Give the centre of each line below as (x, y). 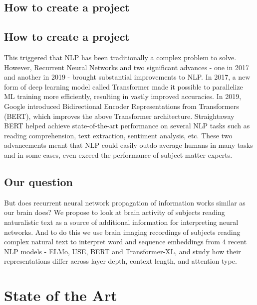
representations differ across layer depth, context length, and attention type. (121, 261)
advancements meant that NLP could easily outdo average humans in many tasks (128, 145)
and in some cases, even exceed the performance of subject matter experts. (118, 154)
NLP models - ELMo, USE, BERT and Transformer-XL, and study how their (123, 251)
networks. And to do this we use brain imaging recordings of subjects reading (122, 232)
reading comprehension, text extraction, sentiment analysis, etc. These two (118, 135)
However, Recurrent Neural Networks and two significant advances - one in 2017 (127, 67)
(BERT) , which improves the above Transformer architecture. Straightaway (119, 116)
